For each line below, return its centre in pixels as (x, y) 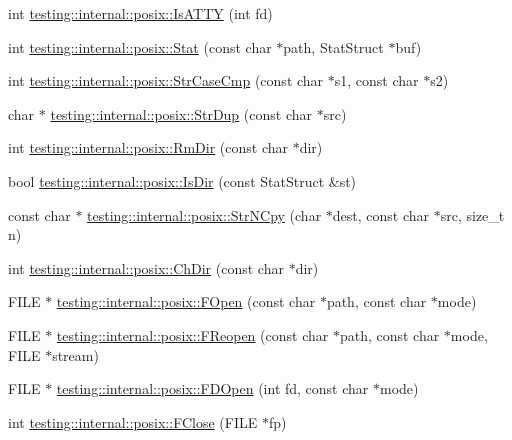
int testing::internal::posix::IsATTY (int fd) (140, 13)
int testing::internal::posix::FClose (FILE (133, 421)
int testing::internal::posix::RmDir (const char (148, 147)
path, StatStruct (333, 46)
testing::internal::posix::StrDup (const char (181, 113)
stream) (75, 354)
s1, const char (376, 80)
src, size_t (472, 214)
